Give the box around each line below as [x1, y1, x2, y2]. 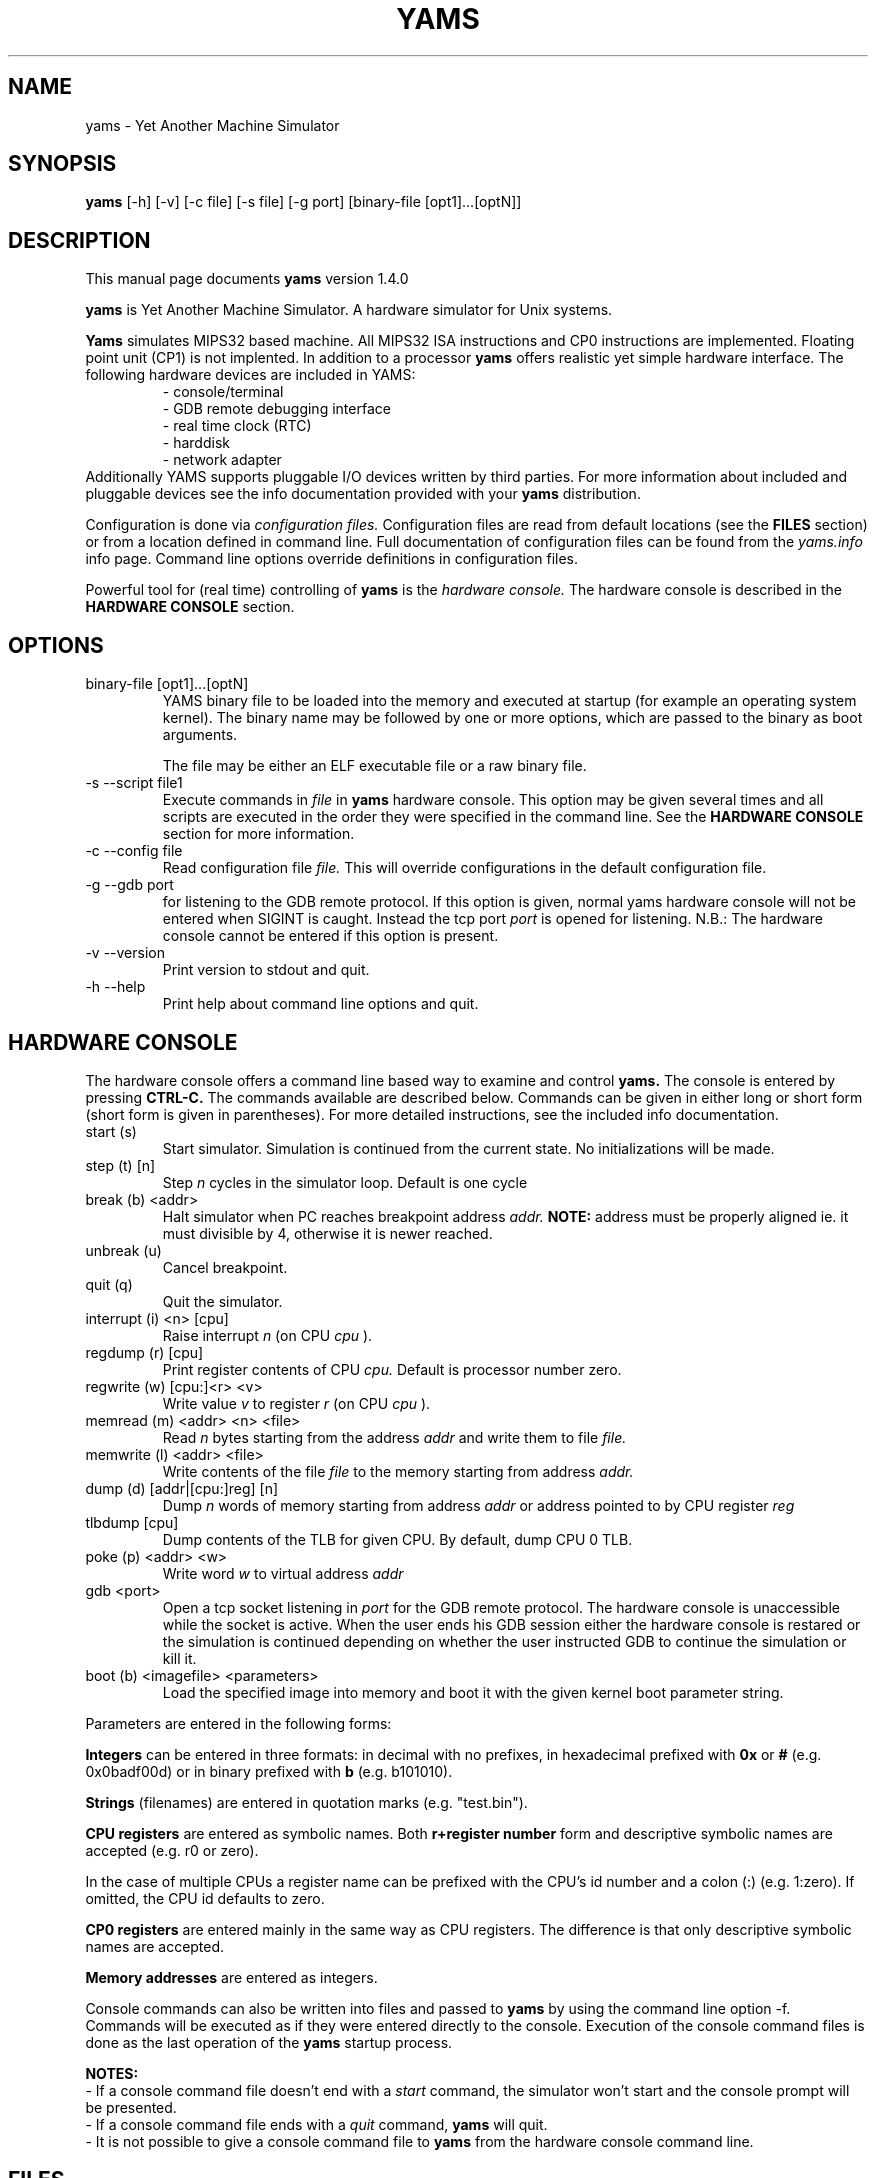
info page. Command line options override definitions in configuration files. [85, 550, 579, 568]
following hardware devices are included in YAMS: [85, 366, 416, 384]
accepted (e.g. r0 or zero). [85, 1841, 259, 1859]
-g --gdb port [85, 876, 174, 894]
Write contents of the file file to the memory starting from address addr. [162, 1462, 634, 1480]
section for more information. [162, 825, 355, 843]
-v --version [85, 944, 165, 962]
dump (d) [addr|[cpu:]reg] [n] [85, 1479, 279, 1497]
